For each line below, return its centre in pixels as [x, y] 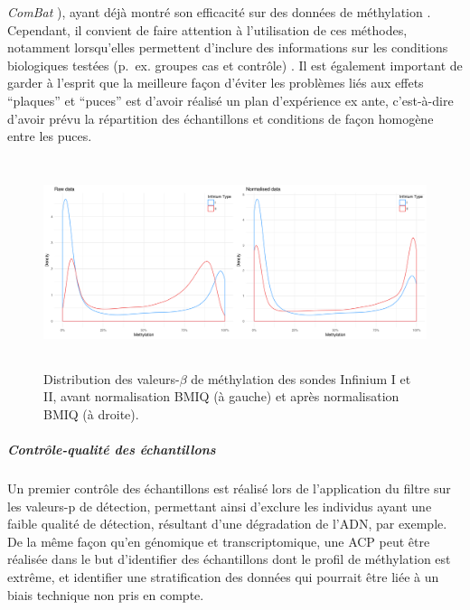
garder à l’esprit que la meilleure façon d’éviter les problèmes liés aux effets [216, 83]
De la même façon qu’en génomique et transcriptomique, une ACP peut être [219, 541]
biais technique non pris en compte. [106, 594]
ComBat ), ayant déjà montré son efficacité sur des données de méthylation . [219, 12]
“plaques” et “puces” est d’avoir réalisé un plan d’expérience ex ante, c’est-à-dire [230, 100]
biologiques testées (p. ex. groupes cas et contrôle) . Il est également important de [235, 65]
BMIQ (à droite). [91, 413]
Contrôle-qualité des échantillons [112, 450]
